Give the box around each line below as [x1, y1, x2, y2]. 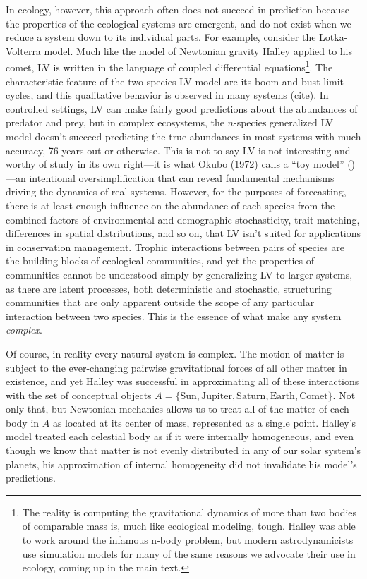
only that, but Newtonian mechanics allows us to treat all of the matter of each [6, 401, 349, 416]
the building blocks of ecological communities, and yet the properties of [6, 253, 315, 268]
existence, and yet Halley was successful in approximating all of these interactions [6, 374, 359, 389]
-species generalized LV [233, 115, 334, 130]
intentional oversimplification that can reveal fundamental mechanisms [29, 170, 335, 185]
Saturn [236, 391, 266, 401]
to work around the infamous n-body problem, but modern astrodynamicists [22, 532, 354, 547]
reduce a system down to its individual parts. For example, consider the [6, 30, 316, 44]
